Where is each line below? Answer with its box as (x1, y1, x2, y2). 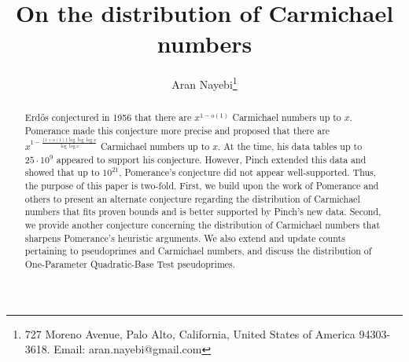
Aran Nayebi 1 (171, 74, 238, 92)
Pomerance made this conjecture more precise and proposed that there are (24, 124, 330, 137)
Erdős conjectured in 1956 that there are (24, 111, 192, 124)
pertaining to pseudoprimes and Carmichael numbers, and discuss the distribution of (24, 244, 372, 258)
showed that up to (24, 166, 100, 179)
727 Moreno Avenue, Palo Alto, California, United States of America (24, 325, 356, 342)
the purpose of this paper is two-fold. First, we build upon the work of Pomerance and (24, 178, 379, 192)
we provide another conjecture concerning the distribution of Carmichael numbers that (24, 218, 381, 231)
